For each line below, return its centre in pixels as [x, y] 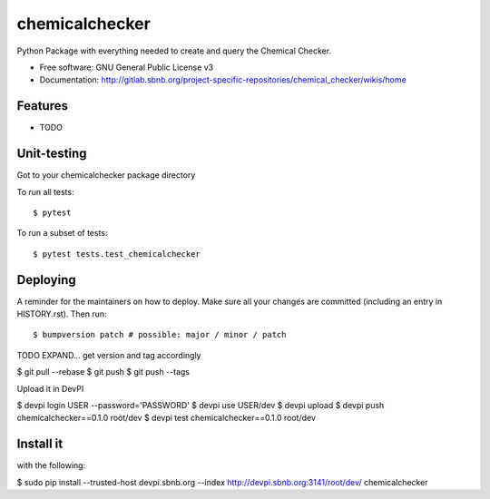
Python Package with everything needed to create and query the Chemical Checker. [174, 51]
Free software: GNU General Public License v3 [127, 67]
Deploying [46, 280]
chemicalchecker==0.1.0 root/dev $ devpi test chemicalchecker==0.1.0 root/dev [167, 418]
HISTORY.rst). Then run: [62, 314]
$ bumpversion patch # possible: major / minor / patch [160, 335]
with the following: [51, 465]
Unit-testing [52, 154]
